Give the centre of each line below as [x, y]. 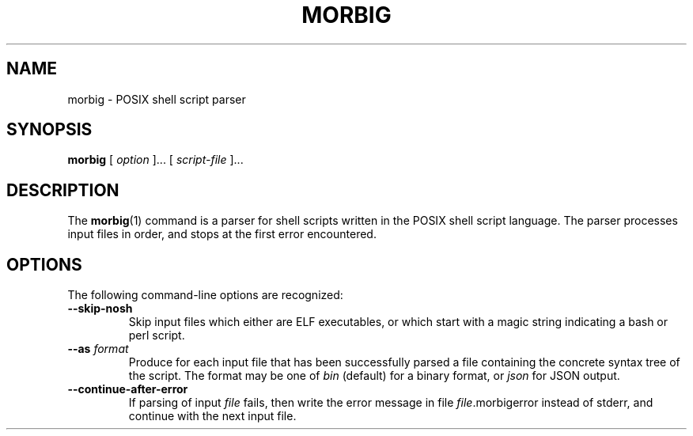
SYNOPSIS [49, 130]
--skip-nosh [100, 309]
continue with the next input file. [212, 416]
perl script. [157, 336]
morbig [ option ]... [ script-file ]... [155, 160]
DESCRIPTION [63, 190]
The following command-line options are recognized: [205, 295]
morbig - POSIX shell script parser [157, 99]
